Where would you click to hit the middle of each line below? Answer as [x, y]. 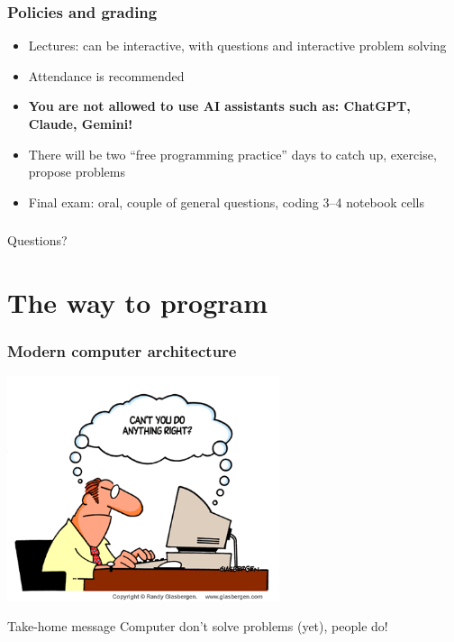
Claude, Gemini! [81, 124]
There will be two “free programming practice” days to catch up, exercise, [232, 154]
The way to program [138, 303]
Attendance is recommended [106, 75]
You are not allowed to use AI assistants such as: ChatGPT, [219, 106]
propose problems [77, 172]
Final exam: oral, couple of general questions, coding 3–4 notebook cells [226, 202]
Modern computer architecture [122, 351]
